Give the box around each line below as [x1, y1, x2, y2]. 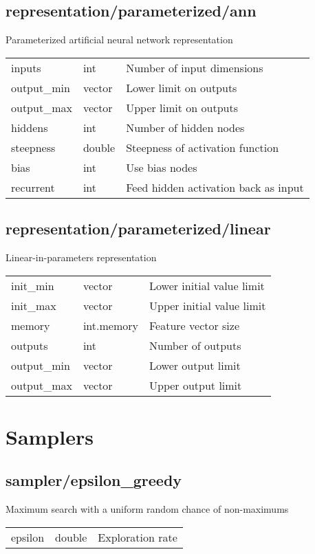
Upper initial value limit [149, 297, 266, 313]
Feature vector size [149, 317, 240, 333]
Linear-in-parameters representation [6, 250, 157, 264]
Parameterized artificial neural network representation [6, 32, 233, 47]
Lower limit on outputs [126, 79, 237, 96]
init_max [11, 297, 56, 313]
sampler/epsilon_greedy [6, 469, 182, 491]
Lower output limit [149, 357, 241, 373]
